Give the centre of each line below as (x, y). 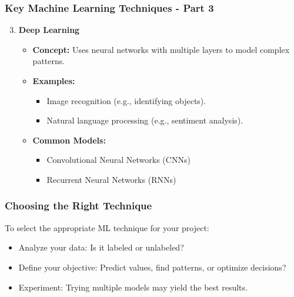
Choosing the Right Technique (78, 206)
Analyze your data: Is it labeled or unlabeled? (101, 247)
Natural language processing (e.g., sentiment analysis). (145, 120)
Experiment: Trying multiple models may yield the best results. (133, 287)
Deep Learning (49, 30)
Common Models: (69, 140)
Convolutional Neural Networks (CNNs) (118, 160)
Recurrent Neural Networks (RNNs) (111, 179)
